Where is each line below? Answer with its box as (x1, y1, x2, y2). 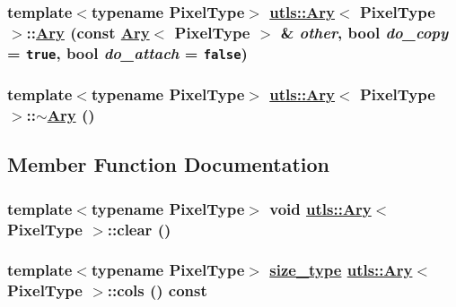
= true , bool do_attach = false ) (7, 41, 248, 64)
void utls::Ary (269, 197, 372, 219)
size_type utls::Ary (269, 259, 413, 281)
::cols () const (107, 279, 207, 302)
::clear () (107, 217, 171, 240)
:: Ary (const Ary (26, 21, 150, 43)
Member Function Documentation (7, 150, 330, 178)
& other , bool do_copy (280, 21, 449, 43)
